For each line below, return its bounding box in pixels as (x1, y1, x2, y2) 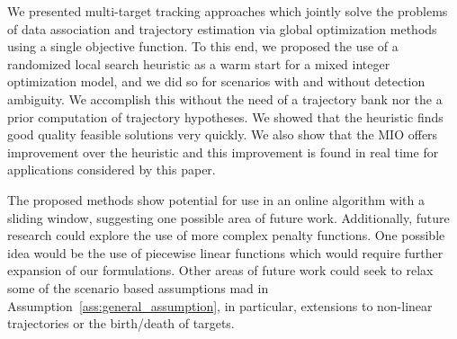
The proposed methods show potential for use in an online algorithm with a (7, 190, 426, 209)
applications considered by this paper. (7, 160, 216, 179)
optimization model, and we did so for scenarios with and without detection (7, 72, 426, 91)
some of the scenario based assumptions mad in (7, 278, 269, 297)
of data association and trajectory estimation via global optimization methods (7, 19, 437, 38)
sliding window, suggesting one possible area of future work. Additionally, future (7, 208, 450, 227)
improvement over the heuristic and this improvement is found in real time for (7, 142, 439, 161)
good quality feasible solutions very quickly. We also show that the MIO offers (7, 125, 438, 144)
